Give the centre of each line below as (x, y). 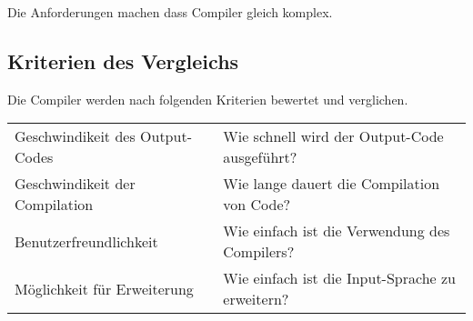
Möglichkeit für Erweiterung (104, 288)
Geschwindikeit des (75, 136)
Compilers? (259, 252)
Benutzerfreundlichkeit (86, 241)
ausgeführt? (260, 157)
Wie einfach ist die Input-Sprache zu (339, 278)
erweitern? (256, 299)
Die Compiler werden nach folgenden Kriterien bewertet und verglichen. (208, 99)
